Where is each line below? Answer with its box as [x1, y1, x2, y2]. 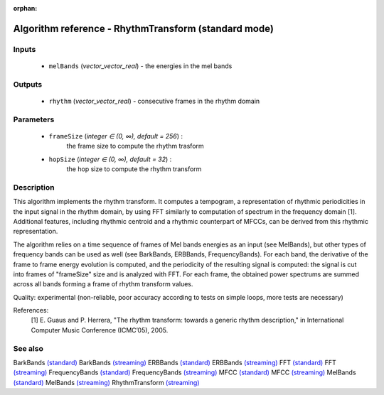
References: [13, 306, 49, 315]
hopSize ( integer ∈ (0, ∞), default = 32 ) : [48, 155, 172, 163]
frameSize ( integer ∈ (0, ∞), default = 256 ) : [48, 131, 183, 140]
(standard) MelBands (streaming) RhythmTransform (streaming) [13, 378, 200, 386]
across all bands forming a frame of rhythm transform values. [13, 280, 193, 288]
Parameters [13, 114, 55, 124]
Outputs [13, 79, 43, 89]
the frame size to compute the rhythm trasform [66, 142, 204, 151]
